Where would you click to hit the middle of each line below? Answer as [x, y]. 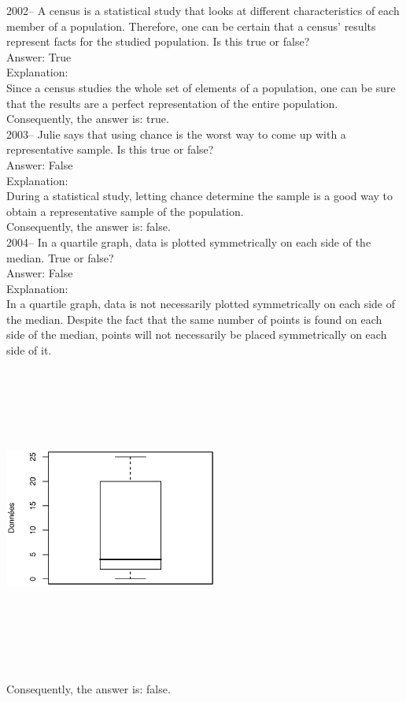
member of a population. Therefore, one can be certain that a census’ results [191, 26]
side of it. [29, 350]
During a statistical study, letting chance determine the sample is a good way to [200, 196]
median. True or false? [60, 257]
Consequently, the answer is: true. [88, 119]
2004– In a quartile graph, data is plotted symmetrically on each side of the [189, 241]
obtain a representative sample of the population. [125, 211]
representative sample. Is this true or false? [110, 149]
